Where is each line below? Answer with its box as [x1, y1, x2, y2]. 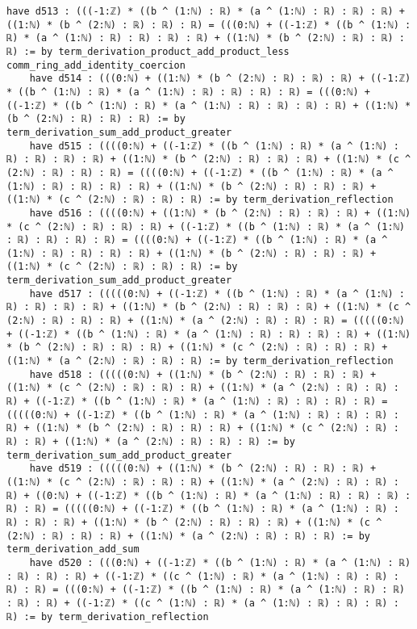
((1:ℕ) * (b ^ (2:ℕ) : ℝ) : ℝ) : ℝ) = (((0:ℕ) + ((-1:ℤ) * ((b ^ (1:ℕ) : [6, 19, 411, 31]
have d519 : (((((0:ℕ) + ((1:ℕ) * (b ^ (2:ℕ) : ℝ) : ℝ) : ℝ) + [29, 463, 377, 475]
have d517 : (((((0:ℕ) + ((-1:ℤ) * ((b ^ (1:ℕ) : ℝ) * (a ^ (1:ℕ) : [29, 287, 405, 300]
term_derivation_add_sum [6, 543, 140, 556]
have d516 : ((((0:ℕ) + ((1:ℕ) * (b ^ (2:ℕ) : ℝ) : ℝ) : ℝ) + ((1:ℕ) [29, 207, 411, 219]
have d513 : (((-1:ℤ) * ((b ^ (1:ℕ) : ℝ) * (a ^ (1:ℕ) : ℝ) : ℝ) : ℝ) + [6, 6, 405, 17]
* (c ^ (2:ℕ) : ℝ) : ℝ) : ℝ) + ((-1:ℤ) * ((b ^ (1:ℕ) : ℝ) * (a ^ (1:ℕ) [6, 220, 405, 233]
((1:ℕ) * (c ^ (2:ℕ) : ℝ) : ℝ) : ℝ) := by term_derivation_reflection [6, 194, 394, 206]
